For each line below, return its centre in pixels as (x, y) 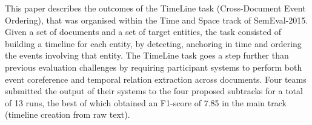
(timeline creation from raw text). (68, 114)
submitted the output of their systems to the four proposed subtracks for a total (154, 91)
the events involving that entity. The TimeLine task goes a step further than (147, 55)
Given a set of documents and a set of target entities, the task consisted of (143, 32)
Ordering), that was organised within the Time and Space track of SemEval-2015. (157, 20)
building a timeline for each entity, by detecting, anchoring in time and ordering (153, 43)
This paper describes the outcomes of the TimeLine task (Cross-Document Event (155, 8)
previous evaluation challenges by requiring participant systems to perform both (154, 67)
